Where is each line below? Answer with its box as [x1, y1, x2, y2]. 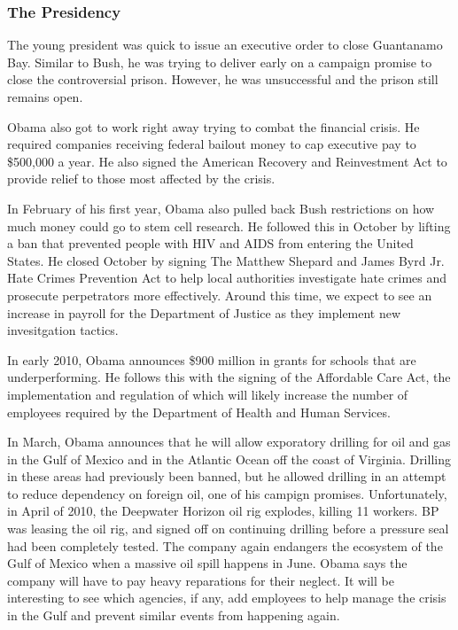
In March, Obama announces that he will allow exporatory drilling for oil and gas [7, 432, 451, 451]
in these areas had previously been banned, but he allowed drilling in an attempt [7, 467, 446, 486]
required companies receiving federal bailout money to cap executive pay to [7, 135, 416, 153]
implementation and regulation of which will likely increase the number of [7, 385, 408, 403]
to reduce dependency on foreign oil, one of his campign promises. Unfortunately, [7, 484, 447, 502]
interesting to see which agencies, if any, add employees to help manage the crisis [7, 588, 446, 607]
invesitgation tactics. [7, 321, 119, 339]
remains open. [7, 88, 83, 105]
